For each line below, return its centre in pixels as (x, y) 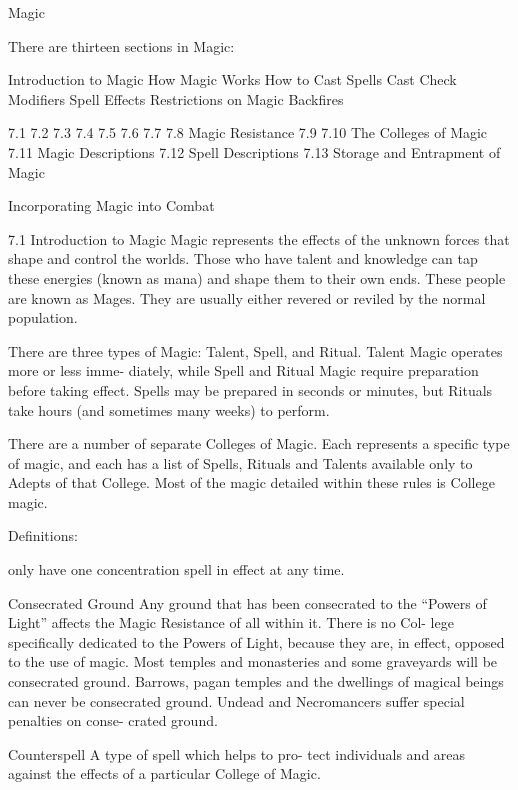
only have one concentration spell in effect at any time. (176, 569)
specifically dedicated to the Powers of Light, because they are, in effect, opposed (256, 641)
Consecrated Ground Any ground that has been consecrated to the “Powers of (247, 602)
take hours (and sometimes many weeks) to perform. (169, 409)
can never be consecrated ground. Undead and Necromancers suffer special (236, 700)
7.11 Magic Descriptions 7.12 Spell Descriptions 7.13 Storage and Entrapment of (254, 151)
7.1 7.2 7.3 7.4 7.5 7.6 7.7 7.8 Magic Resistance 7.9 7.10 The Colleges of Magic (248, 132)
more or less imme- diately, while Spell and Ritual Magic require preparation (243, 370)
